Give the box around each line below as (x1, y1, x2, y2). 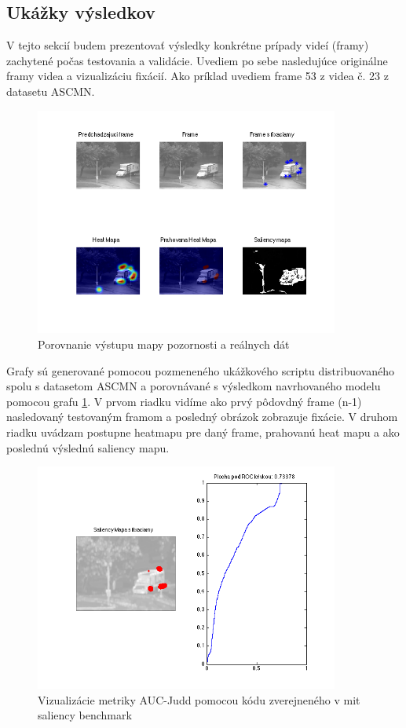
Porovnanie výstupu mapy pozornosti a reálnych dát (38, 335, 290, 352)
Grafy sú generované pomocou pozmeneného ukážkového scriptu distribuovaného (6, 362, 395, 379)
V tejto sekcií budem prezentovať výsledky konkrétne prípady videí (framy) (6, 37, 369, 53)
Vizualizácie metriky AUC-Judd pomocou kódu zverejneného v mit (38, 691, 360, 708)
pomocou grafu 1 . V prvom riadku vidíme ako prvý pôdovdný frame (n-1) (6, 393, 362, 409)
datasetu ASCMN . (6, 82, 95, 99)
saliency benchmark (38, 707, 132, 723)
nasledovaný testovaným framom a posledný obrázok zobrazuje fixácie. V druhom (6, 408, 398, 425)
